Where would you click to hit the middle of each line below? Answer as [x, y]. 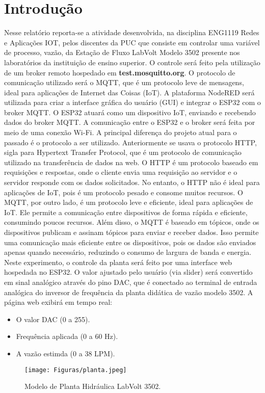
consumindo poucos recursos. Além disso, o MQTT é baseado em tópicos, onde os [132, 222]
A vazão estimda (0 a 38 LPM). [65, 353]
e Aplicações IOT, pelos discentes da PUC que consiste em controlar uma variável [132, 42]
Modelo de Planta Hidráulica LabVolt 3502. [93, 386]
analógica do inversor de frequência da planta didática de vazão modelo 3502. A [129, 292]
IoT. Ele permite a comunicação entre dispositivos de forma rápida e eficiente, [126, 212]
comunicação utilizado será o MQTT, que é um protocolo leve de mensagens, [124, 82]
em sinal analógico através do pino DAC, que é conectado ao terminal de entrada [131, 282]
